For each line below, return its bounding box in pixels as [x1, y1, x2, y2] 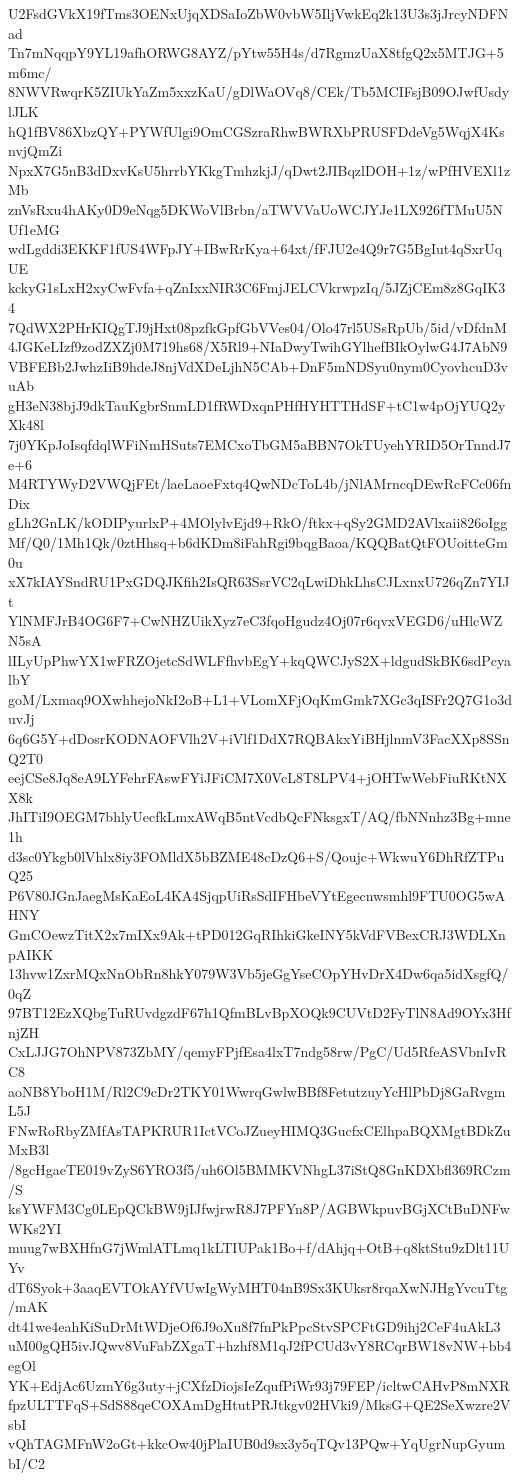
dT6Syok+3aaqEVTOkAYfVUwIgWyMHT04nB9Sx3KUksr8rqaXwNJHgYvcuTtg [8, 1276, 508, 1297]
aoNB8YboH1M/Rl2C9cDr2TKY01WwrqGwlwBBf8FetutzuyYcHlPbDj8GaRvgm [8, 1080, 506, 1101]
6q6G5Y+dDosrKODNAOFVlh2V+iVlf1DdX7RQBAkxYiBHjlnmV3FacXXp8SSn [8, 727, 510, 748]
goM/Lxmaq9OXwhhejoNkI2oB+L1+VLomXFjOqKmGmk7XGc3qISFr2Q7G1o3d [8, 688, 512, 709]
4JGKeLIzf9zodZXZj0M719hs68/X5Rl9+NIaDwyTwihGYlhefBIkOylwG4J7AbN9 [8, 336, 508, 357]
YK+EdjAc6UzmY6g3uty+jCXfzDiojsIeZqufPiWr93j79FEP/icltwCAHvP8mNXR [8, 1374, 510, 1395]
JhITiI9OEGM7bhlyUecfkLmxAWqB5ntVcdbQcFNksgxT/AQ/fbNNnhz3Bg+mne [8, 806, 511, 827]
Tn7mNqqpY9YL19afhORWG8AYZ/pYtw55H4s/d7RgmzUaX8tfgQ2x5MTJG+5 [8, 42, 504, 63]
